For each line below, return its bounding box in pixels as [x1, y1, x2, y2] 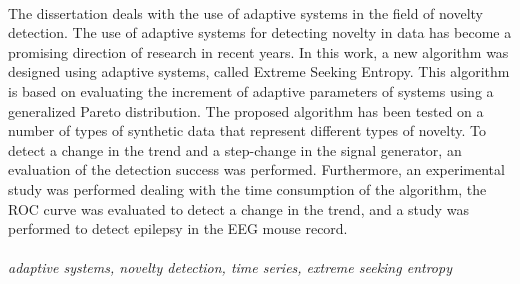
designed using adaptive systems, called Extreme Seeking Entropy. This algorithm [8, 61, 510, 82]
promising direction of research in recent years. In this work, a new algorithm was [8, 41, 509, 62]
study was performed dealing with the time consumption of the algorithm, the [8, 178, 487, 199]
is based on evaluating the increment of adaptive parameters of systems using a [8, 80, 494, 101]
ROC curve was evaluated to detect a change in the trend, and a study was [8, 198, 469, 219]
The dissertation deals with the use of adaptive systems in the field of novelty [8, 2, 483, 23]
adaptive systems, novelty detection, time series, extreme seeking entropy [8, 257, 452, 278]
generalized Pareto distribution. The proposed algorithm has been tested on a [8, 100, 484, 121]
